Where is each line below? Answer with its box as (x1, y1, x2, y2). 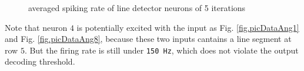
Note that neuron (5, 21, 68, 33)
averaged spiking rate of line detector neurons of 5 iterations (28, 2, 246, 13)
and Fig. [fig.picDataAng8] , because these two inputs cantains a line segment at (5, 33, 292, 45)
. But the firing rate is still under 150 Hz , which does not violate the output (24, 44, 299, 56)
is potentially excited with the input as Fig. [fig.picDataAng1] (76, 21, 299, 33)
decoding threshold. (5, 55, 75, 68)
